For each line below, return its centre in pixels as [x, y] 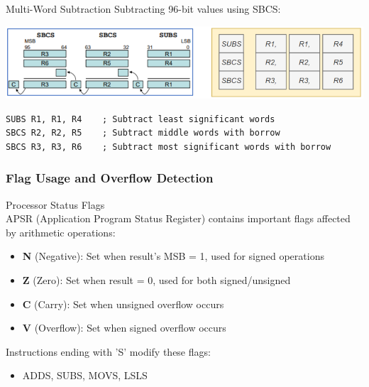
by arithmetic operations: [61, 232]
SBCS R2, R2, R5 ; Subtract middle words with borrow [143, 133]
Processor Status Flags [55, 204]
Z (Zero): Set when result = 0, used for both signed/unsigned [156, 279]
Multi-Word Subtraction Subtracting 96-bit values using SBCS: [143, 9]
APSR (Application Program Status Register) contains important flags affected [178, 218]
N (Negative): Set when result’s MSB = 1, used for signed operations [173, 256]
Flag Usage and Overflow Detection [110, 178]
